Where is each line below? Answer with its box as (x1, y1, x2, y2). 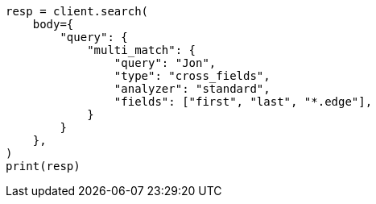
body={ (32, 18, 74, 31)
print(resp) (6, 160, 81, 173)
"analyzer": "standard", (114, 82, 271, 95)
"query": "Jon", (114, 56, 217, 69)
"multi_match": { (87, 44, 196, 56)
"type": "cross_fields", (114, 69, 271, 82)
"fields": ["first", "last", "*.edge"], (114, 95, 373, 108)
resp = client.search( (6, 5, 149, 18)
